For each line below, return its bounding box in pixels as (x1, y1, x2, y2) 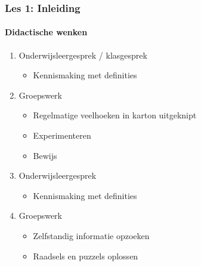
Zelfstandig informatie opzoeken (33, 229, 150, 241)
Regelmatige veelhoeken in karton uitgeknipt (33, 109, 197, 121)
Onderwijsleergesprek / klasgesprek (18, 48, 147, 61)
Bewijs (33, 149, 57, 161)
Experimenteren (33, 129, 91, 142)
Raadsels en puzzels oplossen (33, 249, 138, 262)
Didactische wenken (5, 26, 88, 38)
